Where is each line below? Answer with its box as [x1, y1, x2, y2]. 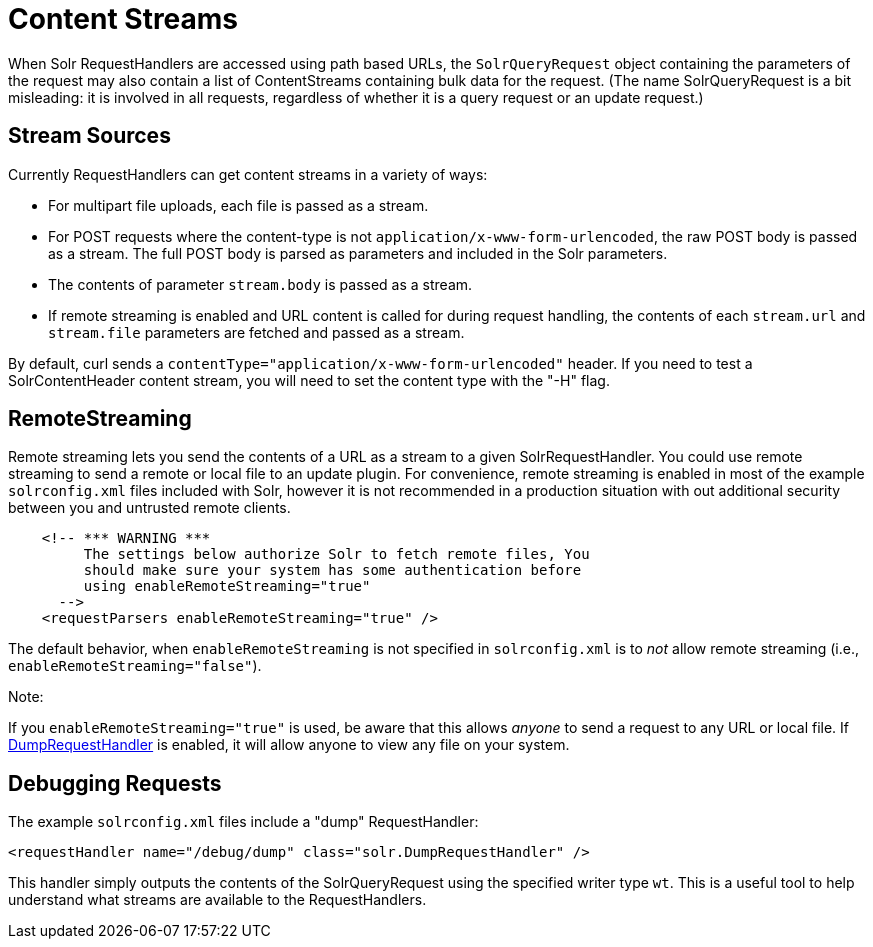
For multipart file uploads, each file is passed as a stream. [48, 196, 429, 214]
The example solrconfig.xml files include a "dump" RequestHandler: [8, 813, 479, 831]
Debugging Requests [8, 770, 222, 796]
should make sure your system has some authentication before [83, 562, 582, 579]
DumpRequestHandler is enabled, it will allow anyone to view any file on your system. [8, 736, 570, 754]
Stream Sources [8, 123, 171, 149]
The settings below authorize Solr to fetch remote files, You [83, 546, 590, 563]
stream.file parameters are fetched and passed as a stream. [48, 323, 465, 341]
